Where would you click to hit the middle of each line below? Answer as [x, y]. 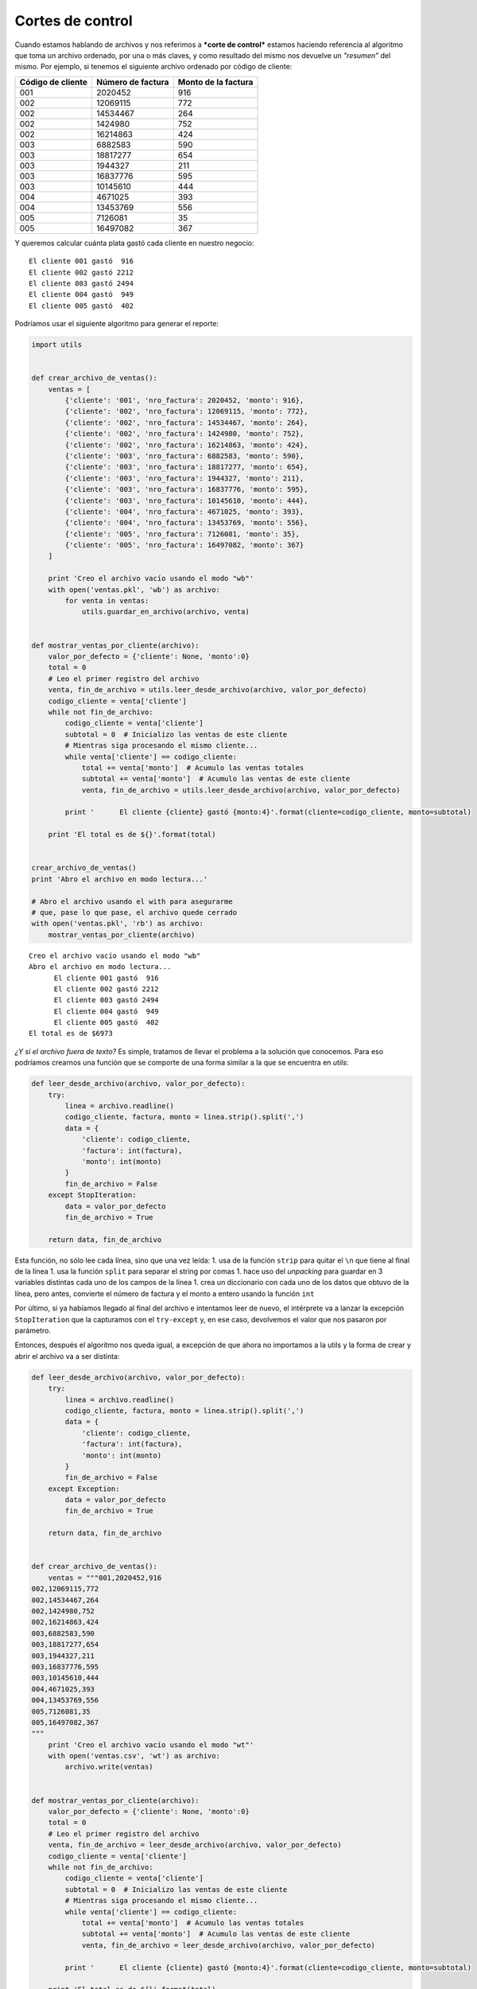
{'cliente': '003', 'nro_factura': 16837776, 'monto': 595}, [186, 490]
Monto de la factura [215, 82]
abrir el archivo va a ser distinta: [67, 1356]
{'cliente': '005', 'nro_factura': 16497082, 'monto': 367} [184, 545]
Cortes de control [74, 21]
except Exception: [84, 1489]
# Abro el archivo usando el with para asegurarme [132, 901]
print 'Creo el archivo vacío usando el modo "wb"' [151, 578]
